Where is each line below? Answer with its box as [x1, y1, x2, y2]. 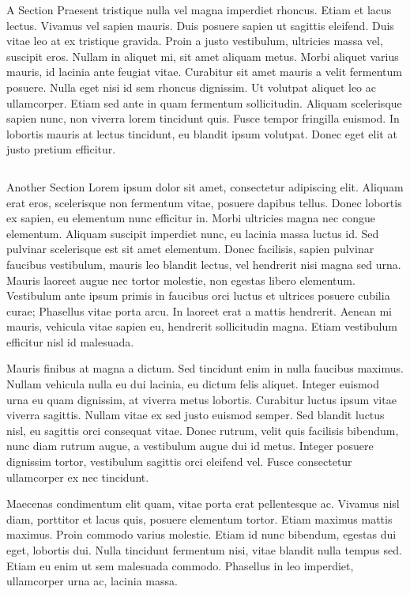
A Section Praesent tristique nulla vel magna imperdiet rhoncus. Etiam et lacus [6, 2, 392, 17]
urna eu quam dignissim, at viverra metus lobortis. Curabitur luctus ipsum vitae [6, 391, 397, 407]
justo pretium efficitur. [6, 141, 116, 157]
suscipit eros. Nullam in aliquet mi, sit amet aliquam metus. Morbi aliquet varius [6, 47, 399, 64]
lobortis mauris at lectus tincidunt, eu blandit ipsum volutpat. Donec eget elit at [6, 125, 397, 142]
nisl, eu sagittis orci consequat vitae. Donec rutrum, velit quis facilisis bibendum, [6, 422, 399, 438]
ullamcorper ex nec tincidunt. [6, 468, 149, 485]
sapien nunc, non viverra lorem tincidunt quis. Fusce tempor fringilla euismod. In [6, 110, 400, 127]
